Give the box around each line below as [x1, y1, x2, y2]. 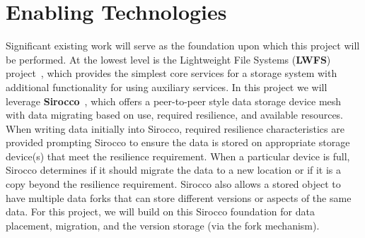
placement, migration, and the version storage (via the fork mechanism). [6, 218, 320, 232]
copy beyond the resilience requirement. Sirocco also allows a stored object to [6, 177, 341, 191]
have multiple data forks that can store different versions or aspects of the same [6, 190, 352, 205]
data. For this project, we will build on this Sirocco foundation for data [6, 204, 315, 219]
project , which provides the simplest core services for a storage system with [6, 66, 337, 81]
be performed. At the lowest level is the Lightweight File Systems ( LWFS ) [6, 52, 331, 66]
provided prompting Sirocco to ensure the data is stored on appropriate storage [6, 135, 350, 150]
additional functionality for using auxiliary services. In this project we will [6, 79, 328, 94]
